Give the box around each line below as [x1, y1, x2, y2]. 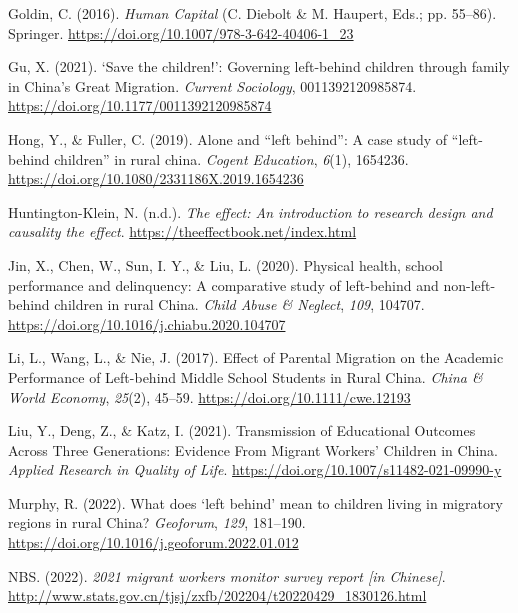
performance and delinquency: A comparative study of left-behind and [8, 274, 439, 295]
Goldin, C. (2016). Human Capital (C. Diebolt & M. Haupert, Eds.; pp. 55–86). [8, 3, 497, 23]
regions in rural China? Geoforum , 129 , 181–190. [8, 512, 306, 533]
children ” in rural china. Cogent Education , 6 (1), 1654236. [54, 148, 409, 169]
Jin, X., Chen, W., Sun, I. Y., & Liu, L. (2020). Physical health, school [8, 254, 443, 275]
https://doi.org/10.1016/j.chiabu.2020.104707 [8, 313, 286, 334]
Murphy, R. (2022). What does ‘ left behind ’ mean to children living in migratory [8, 492, 503, 513]
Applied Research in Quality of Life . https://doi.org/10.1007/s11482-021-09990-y [8, 459, 502, 480]
